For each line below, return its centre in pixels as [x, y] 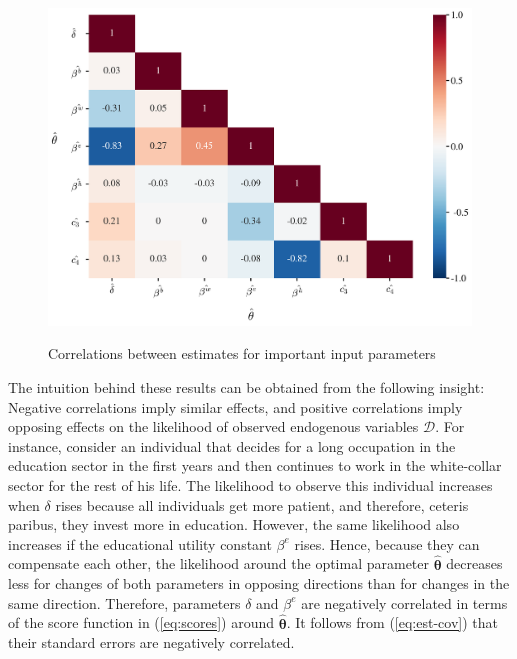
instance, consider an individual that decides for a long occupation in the [232, 445]
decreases [474, 563]
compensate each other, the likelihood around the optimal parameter [219, 563]
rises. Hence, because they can [387, 543]
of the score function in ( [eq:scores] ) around [141, 622]
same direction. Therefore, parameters [124, 602]
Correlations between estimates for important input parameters [242, 353]
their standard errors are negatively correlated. [151, 642]
